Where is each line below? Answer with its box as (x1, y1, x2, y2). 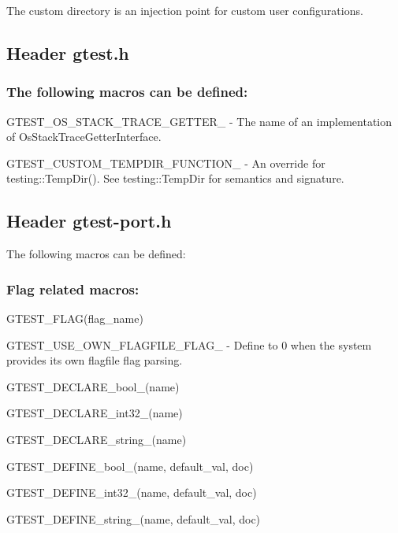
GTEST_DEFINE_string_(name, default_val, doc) (6, 510, 261, 527)
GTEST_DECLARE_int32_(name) (6, 405, 183, 421)
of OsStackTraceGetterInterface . (6, 128, 162, 145)
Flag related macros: (6, 279, 139, 298)
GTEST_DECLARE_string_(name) (6, 431, 187, 447)
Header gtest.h (6, 40, 129, 65)
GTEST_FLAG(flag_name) (6, 309, 143, 326)
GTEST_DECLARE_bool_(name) (6, 378, 180, 394)
